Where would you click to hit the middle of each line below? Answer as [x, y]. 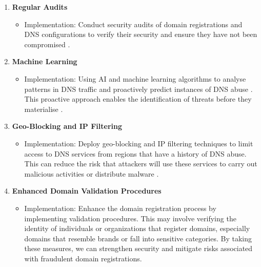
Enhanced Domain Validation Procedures [87, 191]
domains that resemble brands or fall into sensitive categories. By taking [138, 238]
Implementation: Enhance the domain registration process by [120, 208]
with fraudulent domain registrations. [83, 258]
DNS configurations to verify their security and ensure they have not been [141, 34]
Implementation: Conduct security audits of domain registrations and [133, 24]
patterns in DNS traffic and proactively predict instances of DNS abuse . [138, 89]
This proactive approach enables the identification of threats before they [138, 99]
